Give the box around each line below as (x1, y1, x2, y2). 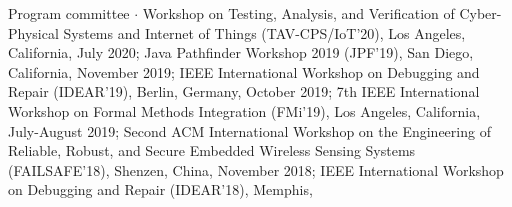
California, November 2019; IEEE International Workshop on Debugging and (8, 61, 480, 82)
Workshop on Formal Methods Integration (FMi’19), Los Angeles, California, (8, 100, 481, 121)
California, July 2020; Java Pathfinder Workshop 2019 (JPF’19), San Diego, (8, 42, 474, 63)
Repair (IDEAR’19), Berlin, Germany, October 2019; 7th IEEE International (8, 81, 480, 102)
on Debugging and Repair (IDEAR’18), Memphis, (8, 179, 313, 200)
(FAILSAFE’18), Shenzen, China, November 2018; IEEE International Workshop (8, 159, 504, 180)
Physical (8, 22, 59, 43)
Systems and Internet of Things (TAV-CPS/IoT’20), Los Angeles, (63, 22, 466, 43)
